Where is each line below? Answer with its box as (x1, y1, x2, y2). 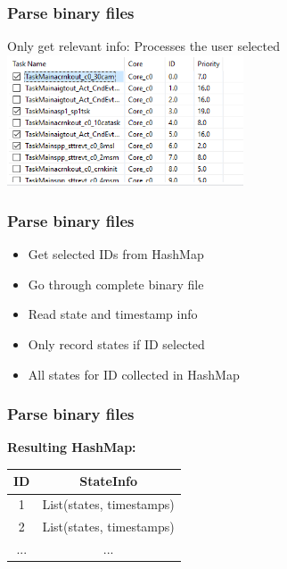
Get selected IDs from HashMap (28, 245, 204, 264)
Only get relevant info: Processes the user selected (7, 37, 280, 55)
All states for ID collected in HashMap (28, 364, 240, 383)
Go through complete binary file (28, 274, 204, 293)
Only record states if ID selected (28, 334, 205, 353)
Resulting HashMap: (7, 438, 136, 456)
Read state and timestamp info (28, 305, 198, 323)
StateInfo (79, 472, 137, 490)
